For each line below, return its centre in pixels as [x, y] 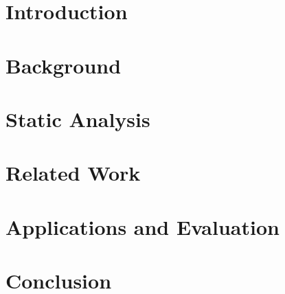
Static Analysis [78, 118]
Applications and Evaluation [142, 226]
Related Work [73, 173]
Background [64, 65]
